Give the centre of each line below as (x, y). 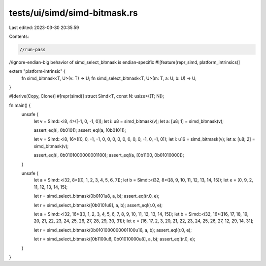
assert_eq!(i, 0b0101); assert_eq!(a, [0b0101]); (80, 130)
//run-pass (33, 49)
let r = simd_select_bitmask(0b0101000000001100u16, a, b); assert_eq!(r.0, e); (113, 230)
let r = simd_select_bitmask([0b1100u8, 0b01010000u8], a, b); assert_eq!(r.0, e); (115, 239)
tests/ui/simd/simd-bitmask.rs (73, 13)
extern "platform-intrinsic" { (37, 71)
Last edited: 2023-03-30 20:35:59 (44, 28)
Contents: (19, 36)
